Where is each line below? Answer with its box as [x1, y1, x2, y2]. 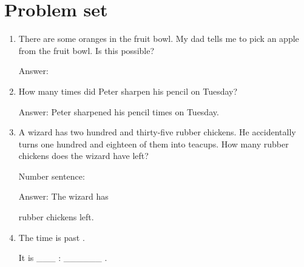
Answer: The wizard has [18, 190, 109, 203]
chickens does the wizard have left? [18, 149, 149, 162]
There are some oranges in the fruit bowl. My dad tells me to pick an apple [18, 32, 299, 45]
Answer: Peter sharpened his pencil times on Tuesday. [18, 105, 219, 118]
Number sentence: [18, 169, 85, 182]
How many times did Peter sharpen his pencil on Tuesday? [18, 84, 238, 97]
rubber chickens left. [18, 211, 94, 223]
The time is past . [18, 231, 85, 243]
